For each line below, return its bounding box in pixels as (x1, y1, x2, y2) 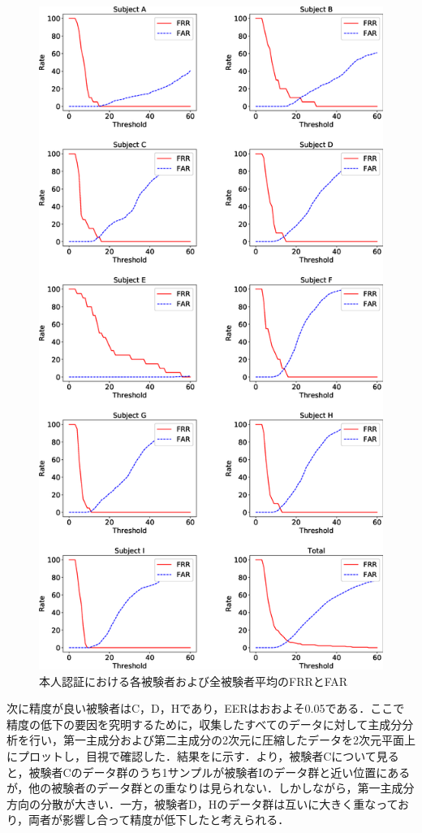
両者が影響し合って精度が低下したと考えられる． (28, 811, 290, 828)
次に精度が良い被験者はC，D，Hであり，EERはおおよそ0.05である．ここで (6, 700, 405, 717)
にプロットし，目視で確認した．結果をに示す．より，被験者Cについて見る (6, 748, 399, 765)
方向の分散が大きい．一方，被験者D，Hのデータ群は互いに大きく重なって (6, 795, 398, 812)
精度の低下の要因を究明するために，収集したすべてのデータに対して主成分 (6, 715, 403, 732)
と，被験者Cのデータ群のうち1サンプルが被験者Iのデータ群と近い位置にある (6, 763, 411, 780)
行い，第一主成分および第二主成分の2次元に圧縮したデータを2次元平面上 (28, 731, 416, 748)
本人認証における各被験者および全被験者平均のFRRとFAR (39, 672, 348, 689)
